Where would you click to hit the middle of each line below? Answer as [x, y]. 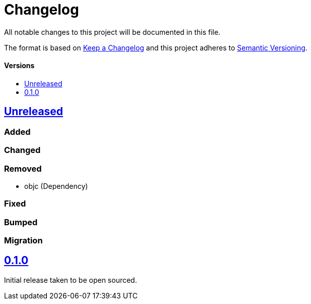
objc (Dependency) [56, 186]
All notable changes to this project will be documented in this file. [112, 32]
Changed [22, 150]
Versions [19, 66]
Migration [23, 241]
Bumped [21, 222]
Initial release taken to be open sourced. [71, 280]
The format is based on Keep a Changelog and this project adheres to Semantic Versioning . [156, 47]
